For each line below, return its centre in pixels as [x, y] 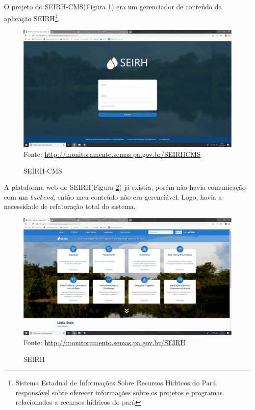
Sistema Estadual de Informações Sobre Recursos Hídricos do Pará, [117, 383]
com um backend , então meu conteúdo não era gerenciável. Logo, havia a [113, 196]
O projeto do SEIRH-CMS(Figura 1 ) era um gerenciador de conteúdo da [113, 6]
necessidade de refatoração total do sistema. [70, 206]
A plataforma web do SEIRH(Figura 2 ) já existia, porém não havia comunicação [125, 187]
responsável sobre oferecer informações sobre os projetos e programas [119, 392]
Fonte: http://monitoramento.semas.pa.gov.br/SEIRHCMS [112, 154]
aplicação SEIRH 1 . [32, 17]
